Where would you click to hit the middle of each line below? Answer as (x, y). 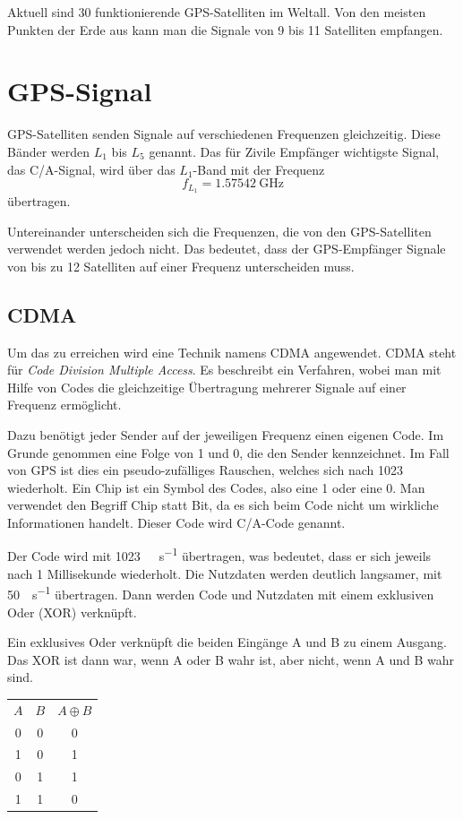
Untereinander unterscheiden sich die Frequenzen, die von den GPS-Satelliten (219, 231)
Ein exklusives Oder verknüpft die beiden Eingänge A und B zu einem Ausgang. (227, 642)
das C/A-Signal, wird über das (91, 169)
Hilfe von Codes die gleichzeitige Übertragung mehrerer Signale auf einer (207, 387)
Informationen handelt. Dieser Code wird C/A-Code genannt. (176, 522)
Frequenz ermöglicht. (64, 405)
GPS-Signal (80, 91)
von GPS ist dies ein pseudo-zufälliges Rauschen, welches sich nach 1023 (205, 470)
